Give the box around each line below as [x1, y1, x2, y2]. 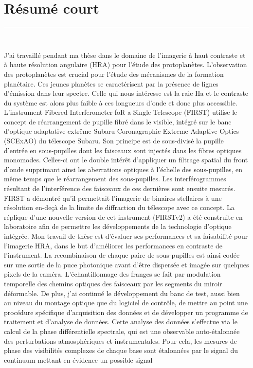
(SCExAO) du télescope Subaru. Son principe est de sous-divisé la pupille [4, 136, 224, 146]
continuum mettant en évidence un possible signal [4, 354, 153, 365]
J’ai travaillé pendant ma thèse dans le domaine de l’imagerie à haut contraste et [4, 50, 246, 60]
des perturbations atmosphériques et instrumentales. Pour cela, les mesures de [4, 335, 237, 346]
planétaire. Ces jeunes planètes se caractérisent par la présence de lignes [4, 78, 218, 88]
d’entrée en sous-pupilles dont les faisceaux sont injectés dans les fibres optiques [4, 145, 242, 155]
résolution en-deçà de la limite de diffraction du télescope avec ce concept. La [4, 202, 235, 212]
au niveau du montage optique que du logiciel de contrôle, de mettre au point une [4, 298, 248, 308]
